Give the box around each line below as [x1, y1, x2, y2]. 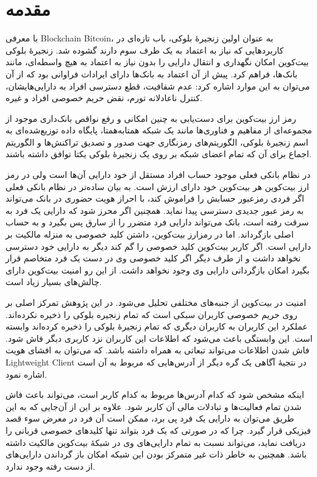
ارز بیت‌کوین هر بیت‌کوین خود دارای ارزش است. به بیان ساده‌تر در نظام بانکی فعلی [5, 180, 309, 193]
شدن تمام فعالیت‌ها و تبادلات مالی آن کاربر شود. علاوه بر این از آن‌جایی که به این [5, 400, 302, 412]
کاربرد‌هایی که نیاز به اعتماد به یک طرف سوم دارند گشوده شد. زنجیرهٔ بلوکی [5, 43, 284, 56]
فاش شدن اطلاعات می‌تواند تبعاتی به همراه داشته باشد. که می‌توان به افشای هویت [5, 344, 310, 356]
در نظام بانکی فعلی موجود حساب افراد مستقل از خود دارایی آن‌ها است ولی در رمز [5, 168, 311, 181]
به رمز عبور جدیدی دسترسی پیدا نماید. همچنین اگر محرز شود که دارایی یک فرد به [5, 203, 304, 216]
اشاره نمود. [5, 367, 48, 380]
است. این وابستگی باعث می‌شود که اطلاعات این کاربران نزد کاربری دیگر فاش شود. [5, 331, 313, 344]
